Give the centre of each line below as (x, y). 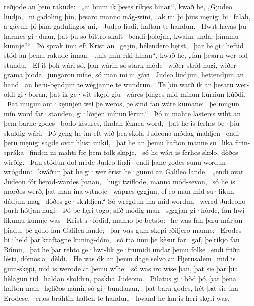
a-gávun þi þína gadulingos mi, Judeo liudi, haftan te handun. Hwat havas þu (125, 26)
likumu (15, 220)
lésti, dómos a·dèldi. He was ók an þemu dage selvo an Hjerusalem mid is (120, 259)
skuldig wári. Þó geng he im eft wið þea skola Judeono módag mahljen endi (122, 132)
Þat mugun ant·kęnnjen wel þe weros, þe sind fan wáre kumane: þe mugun (123, 103)
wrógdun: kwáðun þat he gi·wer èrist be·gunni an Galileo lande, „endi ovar (124, 172)
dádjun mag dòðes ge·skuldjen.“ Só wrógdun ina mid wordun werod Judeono (125, 200)
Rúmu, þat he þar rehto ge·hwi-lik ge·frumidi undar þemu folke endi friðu (122, 249)
